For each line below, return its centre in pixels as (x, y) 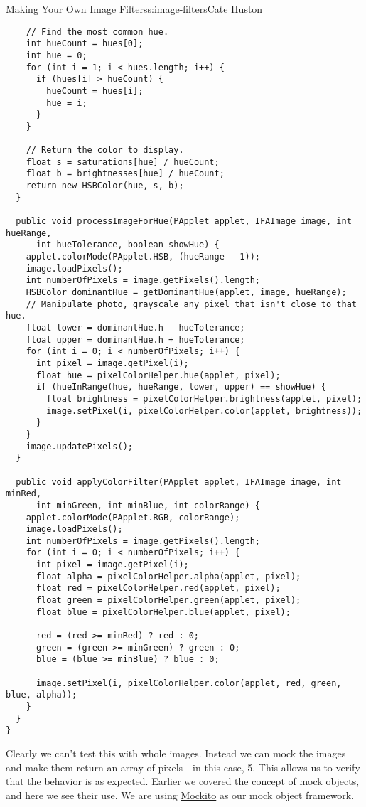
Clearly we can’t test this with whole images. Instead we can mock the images (176, 753)
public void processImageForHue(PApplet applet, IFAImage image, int (184, 221)
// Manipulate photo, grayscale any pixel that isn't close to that (191, 304)
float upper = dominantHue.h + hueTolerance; (135, 340)
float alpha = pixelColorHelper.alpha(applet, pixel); (168, 576)
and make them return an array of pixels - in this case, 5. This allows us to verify (183, 767)
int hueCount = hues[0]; (85, 44)
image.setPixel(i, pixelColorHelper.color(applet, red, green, (189, 683)
